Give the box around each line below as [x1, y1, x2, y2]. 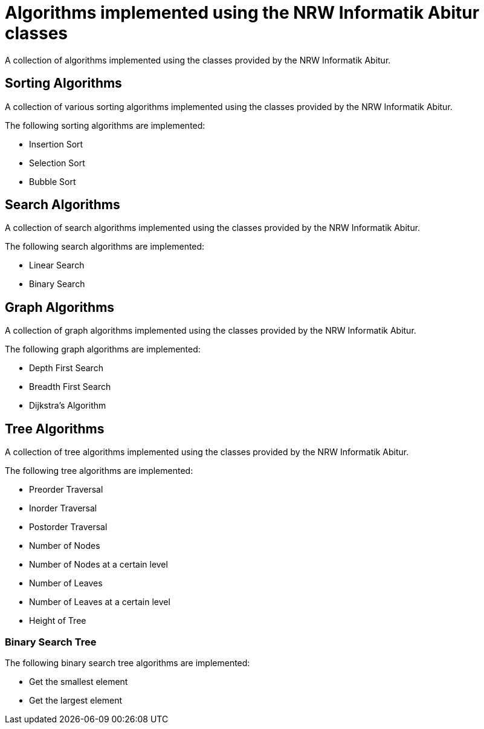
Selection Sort [29, 157, 85, 168]
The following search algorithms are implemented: [5, 241, 205, 252]
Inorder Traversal [29, 503, 97, 514]
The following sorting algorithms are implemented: [5, 120, 205, 131]
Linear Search [29, 260, 85, 271]
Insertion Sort [29, 138, 83, 149]
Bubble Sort [29, 176, 76, 187]
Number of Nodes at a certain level [29, 559, 168, 570]
